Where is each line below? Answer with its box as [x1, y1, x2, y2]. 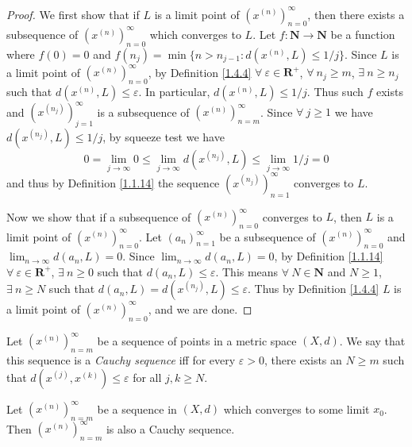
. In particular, [138, 83, 210, 99]
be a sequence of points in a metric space [97, 332, 297, 349]
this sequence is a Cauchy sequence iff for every [6, 352, 236, 368]
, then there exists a [307, 6, 405, 22]
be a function [330, 25, 395, 42]
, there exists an [264, 352, 342, 368]
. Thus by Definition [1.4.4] [248, 280, 379, 297]
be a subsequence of [219, 228, 316, 245]
